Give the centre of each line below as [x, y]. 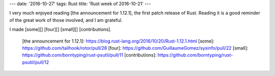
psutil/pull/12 [36, 62]
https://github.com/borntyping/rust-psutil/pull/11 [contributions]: [89, 55]
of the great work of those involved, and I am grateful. [66, 20]
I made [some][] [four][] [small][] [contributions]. [60, 29]
